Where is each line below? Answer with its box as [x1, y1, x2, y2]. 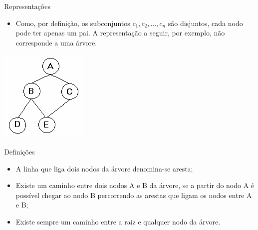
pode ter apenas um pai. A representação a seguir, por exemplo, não [15, 27, 225, 38]
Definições [4, 146, 35, 156]
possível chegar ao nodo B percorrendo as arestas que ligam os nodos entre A [15, 189, 252, 200]
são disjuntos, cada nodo [168, 17, 243, 28]
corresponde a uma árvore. [15, 37, 97, 47]
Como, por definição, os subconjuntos [15, 17, 130, 28]
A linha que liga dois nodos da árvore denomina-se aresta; [15, 163, 193, 173]
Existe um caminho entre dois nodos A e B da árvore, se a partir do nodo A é [15, 180, 255, 190]
